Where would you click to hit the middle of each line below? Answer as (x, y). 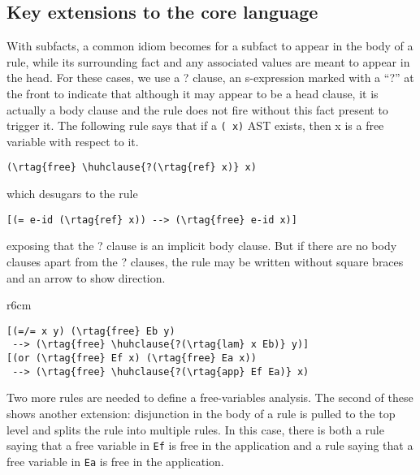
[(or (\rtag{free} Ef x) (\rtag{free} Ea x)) (132, 358)
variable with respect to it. (73, 141)
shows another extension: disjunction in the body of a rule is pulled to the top (201, 413)
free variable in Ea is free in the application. (115, 461)
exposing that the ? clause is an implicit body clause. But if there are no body (202, 246)
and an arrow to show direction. (86, 277)
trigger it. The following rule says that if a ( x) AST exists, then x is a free (195, 125)
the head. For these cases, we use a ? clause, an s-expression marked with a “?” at (210, 78)
